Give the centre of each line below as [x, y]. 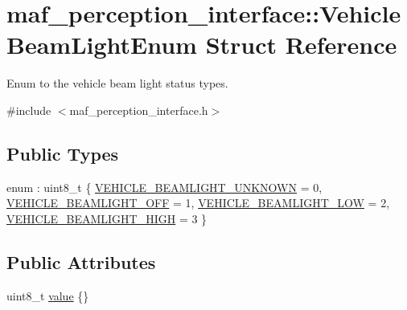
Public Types [63, 153]
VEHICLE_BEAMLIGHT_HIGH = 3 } [107, 218]
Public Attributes [81, 261]
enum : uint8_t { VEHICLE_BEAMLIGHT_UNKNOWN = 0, [164, 187]
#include [29, 110]
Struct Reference [301, 45]
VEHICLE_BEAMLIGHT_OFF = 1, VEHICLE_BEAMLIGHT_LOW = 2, [198, 203]
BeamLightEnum [102, 45]
